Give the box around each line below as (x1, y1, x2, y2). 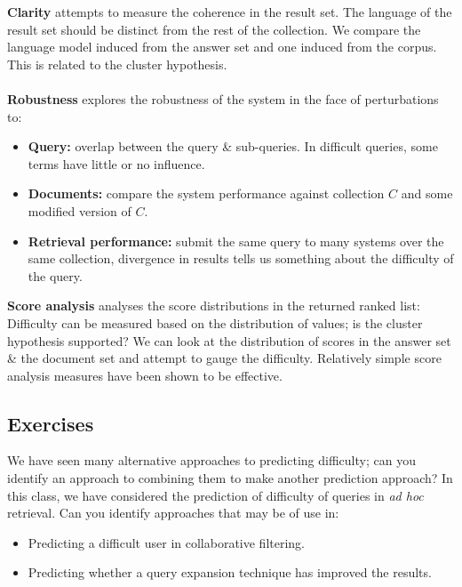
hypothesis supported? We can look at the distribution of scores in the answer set (7, 331, 451, 350)
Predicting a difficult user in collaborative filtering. (28, 533, 305, 551)
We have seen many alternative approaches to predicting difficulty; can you (7, 451, 416, 470)
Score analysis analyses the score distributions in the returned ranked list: (7, 296, 420, 315)
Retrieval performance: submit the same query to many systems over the (28, 231, 444, 250)
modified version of (28, 201, 131, 220)
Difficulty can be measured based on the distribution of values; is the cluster (7, 313, 423, 332)
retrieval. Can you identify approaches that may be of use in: (7, 503, 339, 522)
